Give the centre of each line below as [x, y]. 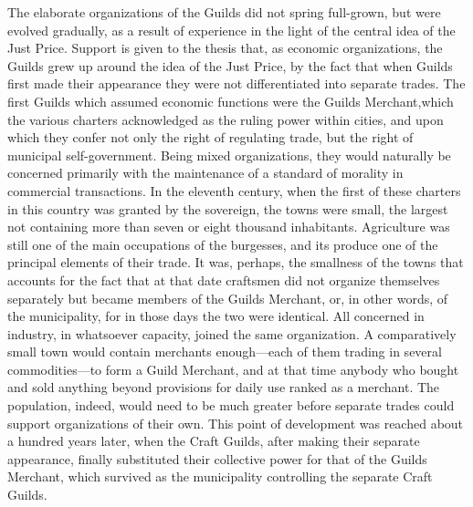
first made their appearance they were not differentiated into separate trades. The [236, 83]
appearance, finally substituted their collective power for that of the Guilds [217, 458]
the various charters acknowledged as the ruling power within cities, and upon [226, 119]
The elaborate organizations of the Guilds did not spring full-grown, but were [224, 12]
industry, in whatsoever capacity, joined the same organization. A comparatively [232, 333]
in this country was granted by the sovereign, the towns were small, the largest [228, 208]
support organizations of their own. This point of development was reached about [236, 423]
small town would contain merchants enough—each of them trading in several [225, 352]
